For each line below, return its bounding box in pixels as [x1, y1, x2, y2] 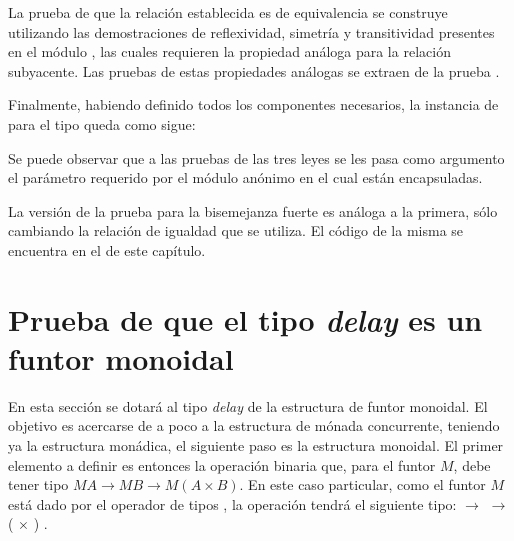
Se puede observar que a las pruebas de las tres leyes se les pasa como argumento [8, 147, 505, 168]
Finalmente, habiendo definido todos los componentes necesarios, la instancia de [8, 94, 499, 115]
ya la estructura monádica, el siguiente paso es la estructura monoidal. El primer [8, 435, 504, 456]
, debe [453, 454, 491, 475]
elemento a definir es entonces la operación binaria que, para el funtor [8, 454, 436, 475]
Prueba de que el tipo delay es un [8, 298, 483, 340]
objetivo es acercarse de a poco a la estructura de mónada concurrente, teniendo [8, 415, 500, 436]
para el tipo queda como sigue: [8, 113, 196, 134]
